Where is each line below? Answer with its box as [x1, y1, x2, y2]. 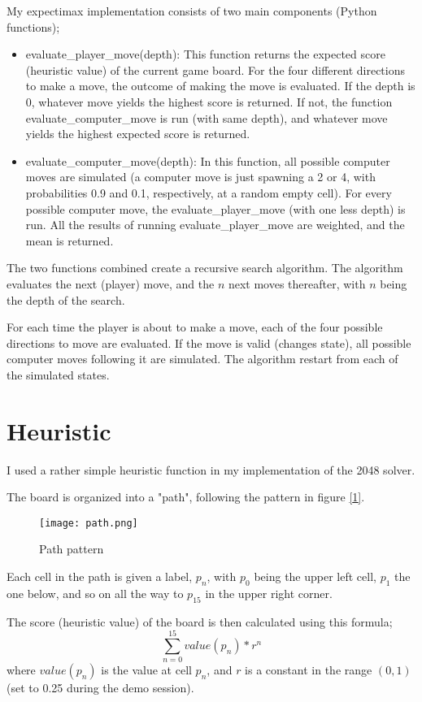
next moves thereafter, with [228, 275, 366, 292]
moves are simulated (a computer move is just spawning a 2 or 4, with [25, 168, 376, 185]
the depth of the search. [7, 291, 125, 308]
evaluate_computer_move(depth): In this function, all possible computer [25, 152, 390, 169]
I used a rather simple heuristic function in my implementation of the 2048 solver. [7, 461, 415, 478]
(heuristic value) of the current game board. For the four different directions [25, 61, 405, 78]
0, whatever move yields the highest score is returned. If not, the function [25, 93, 393, 110]
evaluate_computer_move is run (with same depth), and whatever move [25, 109, 388, 126]
